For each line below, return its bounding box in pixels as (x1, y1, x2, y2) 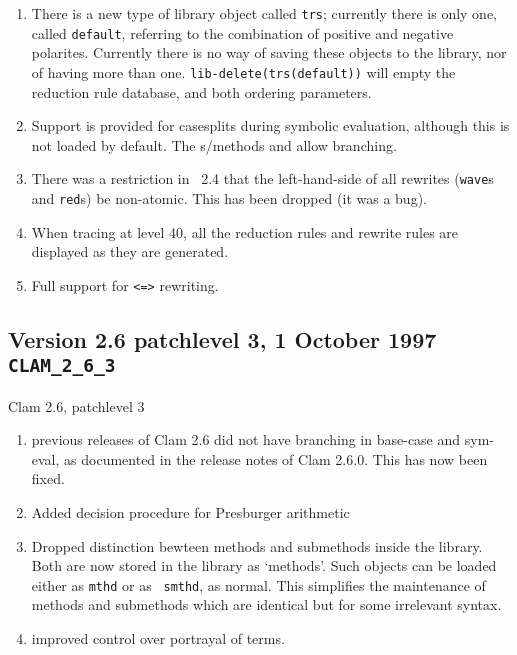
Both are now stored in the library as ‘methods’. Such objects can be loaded (31, 555, 497, 576)
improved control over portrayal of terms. (31, 628, 285, 649)
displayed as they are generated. (31, 241, 229, 262)
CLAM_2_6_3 (8, 355, 116, 377)
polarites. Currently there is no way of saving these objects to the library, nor (31, 42, 507, 63)
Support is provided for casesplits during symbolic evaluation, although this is (31, 115, 510, 136)
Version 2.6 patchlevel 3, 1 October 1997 (8, 323, 437, 354)
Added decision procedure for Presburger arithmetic (31, 502, 350, 523)
